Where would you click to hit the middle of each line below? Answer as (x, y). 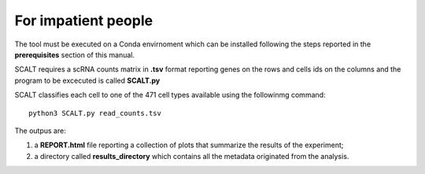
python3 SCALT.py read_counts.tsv (95, 113)
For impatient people (84, 20)
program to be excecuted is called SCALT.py (87, 80)
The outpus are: (40, 131)
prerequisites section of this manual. (75, 54)
